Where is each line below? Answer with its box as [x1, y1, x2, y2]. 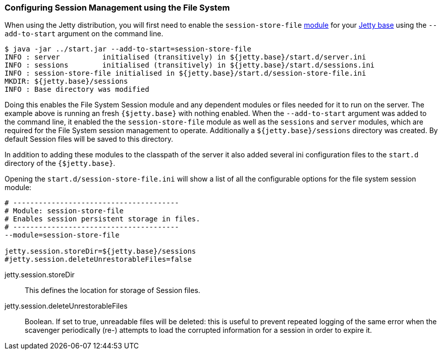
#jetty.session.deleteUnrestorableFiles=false [5, 255, 192, 264]
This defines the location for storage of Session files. [25, 286, 200, 295]
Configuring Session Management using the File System [5, 3, 230, 13]
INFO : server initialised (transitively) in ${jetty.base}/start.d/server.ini [5, 53, 366, 62]
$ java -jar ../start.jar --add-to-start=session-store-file [5, 45, 251, 53]
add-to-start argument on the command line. [5, 29, 163, 38]
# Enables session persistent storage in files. [5, 215, 200, 223]
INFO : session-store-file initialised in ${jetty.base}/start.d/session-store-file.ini [5, 69, 366, 78]
